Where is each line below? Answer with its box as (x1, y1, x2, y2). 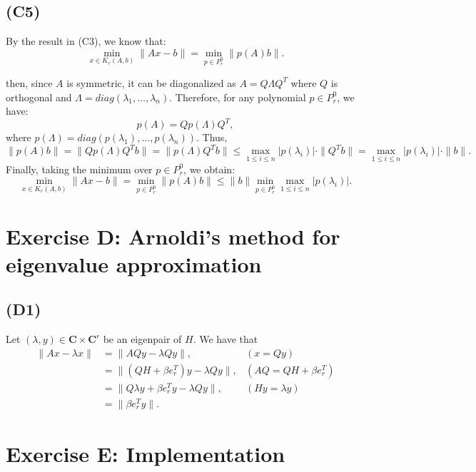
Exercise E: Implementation (6, 439, 285, 468)
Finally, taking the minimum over (6, 161, 153, 176)
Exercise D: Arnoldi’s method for (6, 221, 340, 250)
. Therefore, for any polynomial (169, 89, 306, 104)
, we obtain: (183, 161, 236, 176)
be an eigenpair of (103, 332, 182, 347)
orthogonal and (6, 89, 72, 104)
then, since (6, 75, 53, 90)
